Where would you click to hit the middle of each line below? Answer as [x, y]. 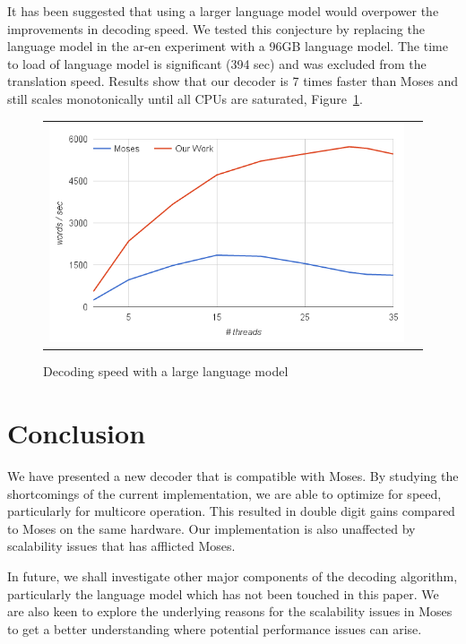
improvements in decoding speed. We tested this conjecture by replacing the [216, 28]
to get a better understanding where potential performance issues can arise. [215, 628]
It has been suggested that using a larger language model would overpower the [223, 11]
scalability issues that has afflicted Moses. [121, 546]
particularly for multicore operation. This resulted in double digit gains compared [231, 511]
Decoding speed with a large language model [166, 371]
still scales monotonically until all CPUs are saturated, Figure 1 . [185, 98]
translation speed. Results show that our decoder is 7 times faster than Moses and [233, 81]
